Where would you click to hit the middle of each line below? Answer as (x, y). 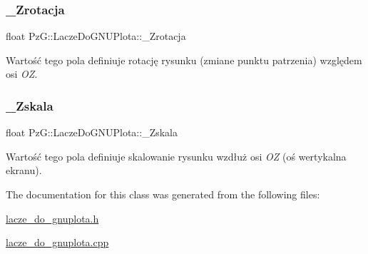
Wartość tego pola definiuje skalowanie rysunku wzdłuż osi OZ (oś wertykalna (176, 156)
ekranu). (24, 170)
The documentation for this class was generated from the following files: (163, 194)
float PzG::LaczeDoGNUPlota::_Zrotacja (96, 36)
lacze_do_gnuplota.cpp (57, 242)
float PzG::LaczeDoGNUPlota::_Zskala (92, 132)
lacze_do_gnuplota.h (52, 218)
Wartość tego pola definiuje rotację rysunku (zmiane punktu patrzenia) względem (184, 60)
